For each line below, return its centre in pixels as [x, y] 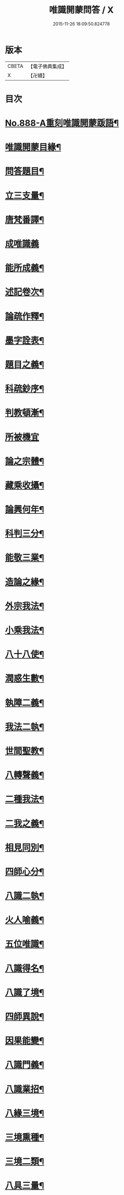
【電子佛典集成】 [47, 66]
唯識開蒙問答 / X [81, 10]
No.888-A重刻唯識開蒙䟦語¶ [62, 123]
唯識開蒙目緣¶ [33, 147]
